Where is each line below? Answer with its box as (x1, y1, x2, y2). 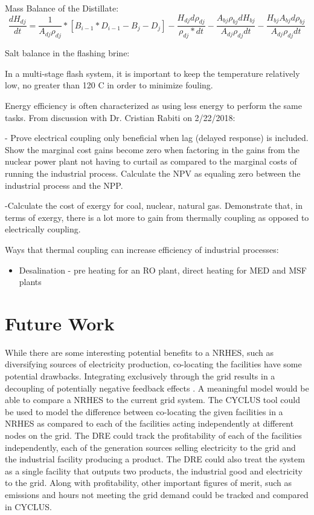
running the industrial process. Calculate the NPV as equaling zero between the (5, 166, 301, 179)
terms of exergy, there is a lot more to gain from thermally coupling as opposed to (5, 211, 309, 223)
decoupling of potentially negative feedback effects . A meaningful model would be (5, 381, 309, 394)
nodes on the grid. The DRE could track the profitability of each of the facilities (5, 429, 302, 441)
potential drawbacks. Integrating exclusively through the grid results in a (5, 370, 275, 382)
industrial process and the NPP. (5, 179, 123, 191)
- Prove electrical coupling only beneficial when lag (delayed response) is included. (5, 131, 309, 144)
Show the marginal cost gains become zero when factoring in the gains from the (5, 143, 300, 156)
